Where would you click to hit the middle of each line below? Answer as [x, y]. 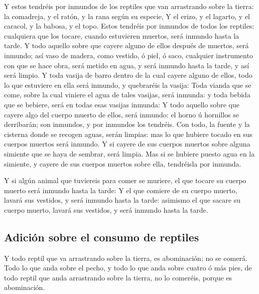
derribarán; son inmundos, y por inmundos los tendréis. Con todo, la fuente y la [127, 124]
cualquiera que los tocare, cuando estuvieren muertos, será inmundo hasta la [122, 35]
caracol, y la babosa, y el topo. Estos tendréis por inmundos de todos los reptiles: [129, 26]
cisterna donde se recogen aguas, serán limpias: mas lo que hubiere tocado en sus [128, 134]
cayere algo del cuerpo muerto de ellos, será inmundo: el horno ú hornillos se [121, 114]
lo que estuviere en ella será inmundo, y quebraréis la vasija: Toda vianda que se [128, 85]
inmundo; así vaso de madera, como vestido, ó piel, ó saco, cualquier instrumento [128, 55]
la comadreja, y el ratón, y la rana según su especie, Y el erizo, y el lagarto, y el [127, 16]
